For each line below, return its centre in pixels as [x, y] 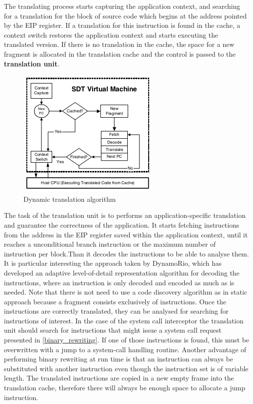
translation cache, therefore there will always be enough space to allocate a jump [125, 388]
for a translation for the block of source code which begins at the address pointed [125, 15]
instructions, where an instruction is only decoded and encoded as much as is [119, 282]
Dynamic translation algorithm [70, 199]
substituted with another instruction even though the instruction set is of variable [126, 368]
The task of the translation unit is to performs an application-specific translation [125, 215]
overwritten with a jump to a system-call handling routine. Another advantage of [125, 349]
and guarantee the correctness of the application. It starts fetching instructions [122, 224]
